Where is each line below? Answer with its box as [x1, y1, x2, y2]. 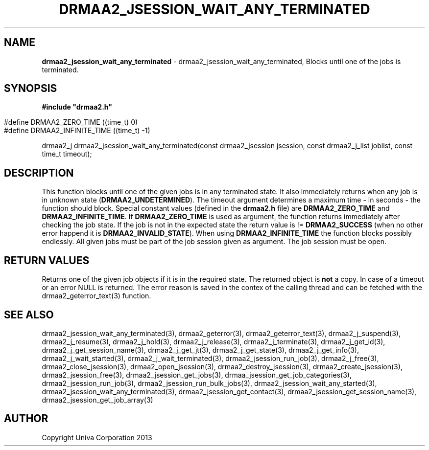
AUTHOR [4, 412, 48, 425]
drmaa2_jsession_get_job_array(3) [42, 395, 153, 404]
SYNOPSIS [4, 82, 57, 95]
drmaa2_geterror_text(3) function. [42, 292, 151, 300]
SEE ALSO [4, 308, 54, 321]
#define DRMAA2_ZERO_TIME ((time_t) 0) [4, 118, 138, 127]
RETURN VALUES [4, 254, 90, 267]
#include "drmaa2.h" [42, 103, 112, 112]
